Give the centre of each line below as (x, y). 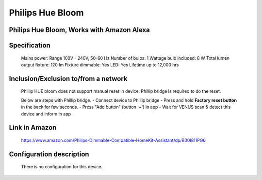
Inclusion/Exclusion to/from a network (68, 78)
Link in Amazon (33, 128)
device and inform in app (46, 114)
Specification (30, 45)
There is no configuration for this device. (62, 167)
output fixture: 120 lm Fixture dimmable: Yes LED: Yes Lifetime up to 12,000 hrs (100, 65)
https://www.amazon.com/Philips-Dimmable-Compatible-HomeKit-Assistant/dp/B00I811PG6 (114, 140)
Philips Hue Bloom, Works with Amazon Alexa (79, 30)
